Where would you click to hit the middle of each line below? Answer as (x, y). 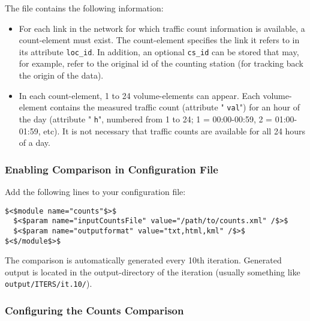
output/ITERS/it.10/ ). (49, 283)
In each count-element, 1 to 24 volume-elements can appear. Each (139, 95)
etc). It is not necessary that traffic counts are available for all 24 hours (174, 130)
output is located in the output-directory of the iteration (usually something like (153, 271)
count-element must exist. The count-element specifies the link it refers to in (159, 40)
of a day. (34, 142)
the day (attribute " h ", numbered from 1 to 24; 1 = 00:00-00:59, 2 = (145, 118)
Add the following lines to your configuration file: (95, 191)
